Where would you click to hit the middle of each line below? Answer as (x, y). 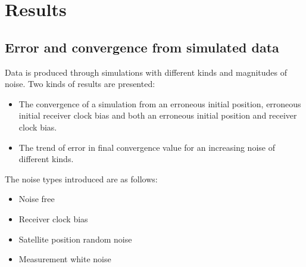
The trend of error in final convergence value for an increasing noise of (147, 147)
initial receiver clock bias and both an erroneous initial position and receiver (158, 115)
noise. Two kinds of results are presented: (80, 84)
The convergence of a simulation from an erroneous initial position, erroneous (160, 103)
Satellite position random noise (75, 239)
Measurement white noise (65, 259)
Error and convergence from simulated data (142, 47)
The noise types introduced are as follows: (81, 178)
